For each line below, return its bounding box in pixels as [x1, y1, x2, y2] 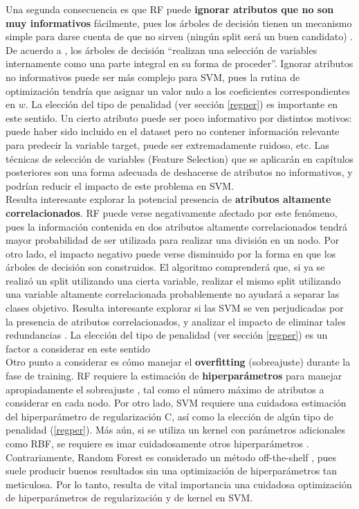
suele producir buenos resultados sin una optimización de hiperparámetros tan [6, 463, 338, 478]
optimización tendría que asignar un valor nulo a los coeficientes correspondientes [6, 83, 350, 98]
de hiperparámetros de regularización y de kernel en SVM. [6, 490, 253, 505]
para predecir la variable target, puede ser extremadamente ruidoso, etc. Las [6, 137, 329, 152]
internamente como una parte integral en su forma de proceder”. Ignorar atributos [6, 56, 353, 71]
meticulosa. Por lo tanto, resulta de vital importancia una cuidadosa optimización [6, 476, 352, 491]
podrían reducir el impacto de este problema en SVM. [6, 178, 234, 193]
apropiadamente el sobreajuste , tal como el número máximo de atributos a [6, 382, 324, 396]
